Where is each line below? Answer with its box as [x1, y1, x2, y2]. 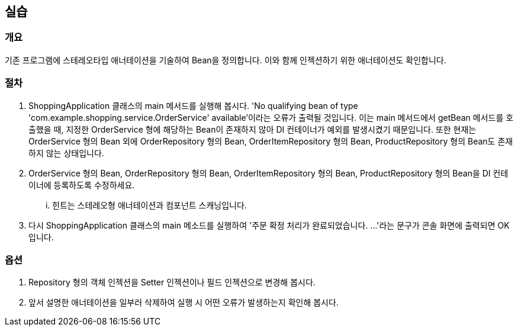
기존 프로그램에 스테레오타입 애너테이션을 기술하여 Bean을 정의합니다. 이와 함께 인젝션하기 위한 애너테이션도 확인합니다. [5, 54, 446, 65]
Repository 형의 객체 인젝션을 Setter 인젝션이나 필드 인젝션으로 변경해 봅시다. [28, 277, 316, 288]
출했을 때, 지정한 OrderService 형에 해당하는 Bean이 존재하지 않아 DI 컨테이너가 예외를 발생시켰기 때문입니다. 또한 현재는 [28, 124, 477, 134]
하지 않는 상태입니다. [28, 147, 104, 158]
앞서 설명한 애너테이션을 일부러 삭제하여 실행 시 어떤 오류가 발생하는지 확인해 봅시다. [28, 297, 339, 308]
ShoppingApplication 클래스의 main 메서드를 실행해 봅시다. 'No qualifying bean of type [28, 100, 358, 111]
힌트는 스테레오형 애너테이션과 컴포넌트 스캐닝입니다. [52, 200, 247, 210]
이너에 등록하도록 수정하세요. [28, 179, 135, 190]
